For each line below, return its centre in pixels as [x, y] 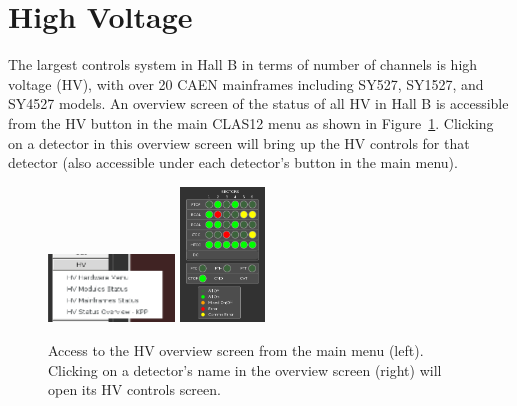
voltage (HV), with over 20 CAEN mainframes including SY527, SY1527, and [246, 83]
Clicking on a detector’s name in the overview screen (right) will [245, 369]
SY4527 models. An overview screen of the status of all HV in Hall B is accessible [258, 103]
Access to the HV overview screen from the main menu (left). [236, 349]
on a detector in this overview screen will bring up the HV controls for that [239, 142]
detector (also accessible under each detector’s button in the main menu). [233, 162]
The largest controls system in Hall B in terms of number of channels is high [243, 64]
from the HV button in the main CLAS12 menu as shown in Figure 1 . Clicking [251, 122]
